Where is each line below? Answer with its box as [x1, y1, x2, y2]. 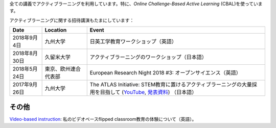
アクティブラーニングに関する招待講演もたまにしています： [9, 17, 134, 23]
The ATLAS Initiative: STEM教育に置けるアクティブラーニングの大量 [89, 81, 252, 88]
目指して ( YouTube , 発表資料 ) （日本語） [100, 89, 197, 96]
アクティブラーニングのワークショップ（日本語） [89, 54, 207, 61]
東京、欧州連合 [44, 65, 81, 72]
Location [44, 27, 67, 34]
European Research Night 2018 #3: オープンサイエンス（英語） [89, 69, 241, 76]
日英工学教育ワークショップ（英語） [89, 38, 177, 45]
